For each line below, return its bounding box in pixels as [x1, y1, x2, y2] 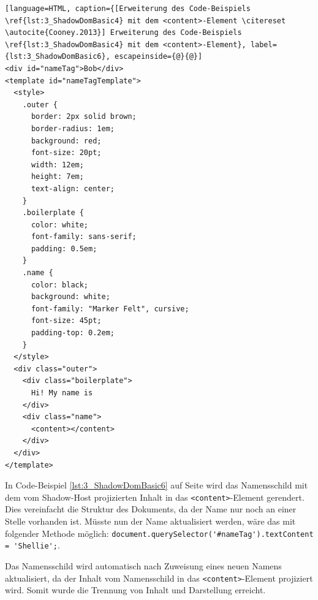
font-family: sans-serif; [31, 232, 137, 241]
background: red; [31, 136, 102, 145]
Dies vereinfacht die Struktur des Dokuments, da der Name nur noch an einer [5, 503, 297, 515]
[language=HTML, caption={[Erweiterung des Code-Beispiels [5, 4, 251, 13]
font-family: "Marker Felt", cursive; [31, 304, 189, 313]
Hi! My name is [31, 389, 93, 397]
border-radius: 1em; [31, 124, 115, 133]
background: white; [31, 292, 110, 302]
